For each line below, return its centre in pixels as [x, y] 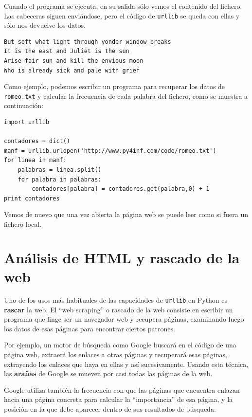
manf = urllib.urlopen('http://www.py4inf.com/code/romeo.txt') [110, 151]
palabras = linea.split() [60, 170]
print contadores [32, 198]
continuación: [24, 105]
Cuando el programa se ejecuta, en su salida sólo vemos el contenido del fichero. [123, 6]
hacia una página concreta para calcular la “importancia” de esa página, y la [118, 399]
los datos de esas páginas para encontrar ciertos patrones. [90, 328]
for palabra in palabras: [60, 179]
